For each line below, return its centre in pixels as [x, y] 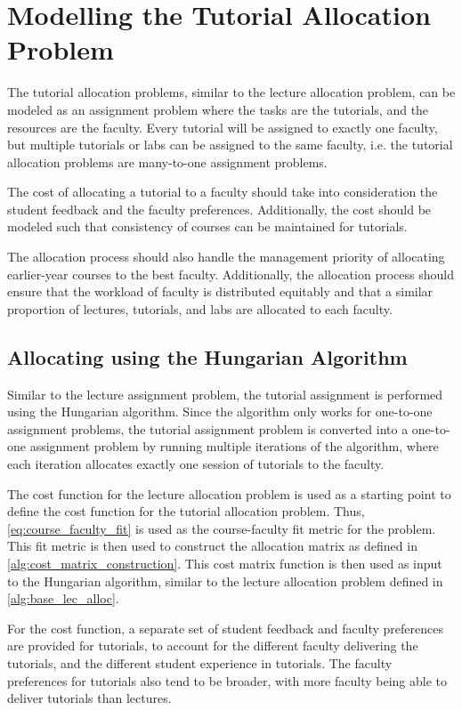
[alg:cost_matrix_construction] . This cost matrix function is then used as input [225, 563]
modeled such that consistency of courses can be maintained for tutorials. [207, 226]
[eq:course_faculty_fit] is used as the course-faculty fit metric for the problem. [222, 528]
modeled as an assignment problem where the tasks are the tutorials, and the [218, 109]
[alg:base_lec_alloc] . [63, 598]
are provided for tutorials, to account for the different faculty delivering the [213, 645]
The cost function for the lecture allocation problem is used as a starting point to [229, 493]
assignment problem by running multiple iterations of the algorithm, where [234, 446]
